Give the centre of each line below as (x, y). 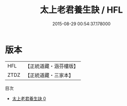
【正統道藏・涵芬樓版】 (52, 66)
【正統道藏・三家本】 (49, 75)
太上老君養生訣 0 (29, 98)
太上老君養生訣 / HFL (81, 10)
